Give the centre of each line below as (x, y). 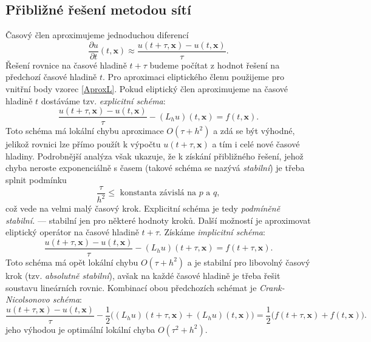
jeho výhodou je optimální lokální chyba (80, 329)
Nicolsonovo (28, 299)
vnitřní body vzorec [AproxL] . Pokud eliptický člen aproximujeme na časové (147, 89)
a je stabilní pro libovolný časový (249, 262)
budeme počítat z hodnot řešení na (215, 65)
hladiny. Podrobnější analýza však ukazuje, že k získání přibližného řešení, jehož (155, 156)
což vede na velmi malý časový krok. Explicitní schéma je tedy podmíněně (143, 208)
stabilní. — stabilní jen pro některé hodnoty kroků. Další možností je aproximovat (158, 220)
